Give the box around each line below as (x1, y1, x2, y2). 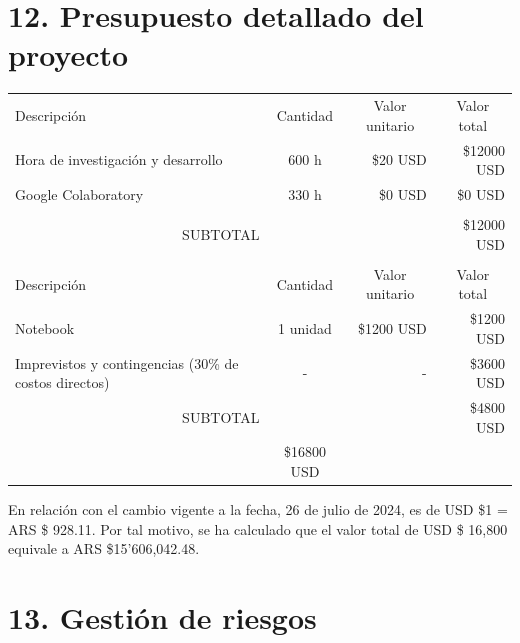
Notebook (15, 317, 75, 338)
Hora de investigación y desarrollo (15, 149, 223, 170)
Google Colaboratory (15, 183, 144, 204)
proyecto (8, 34, 129, 75)
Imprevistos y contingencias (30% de (15, 352, 239, 373)
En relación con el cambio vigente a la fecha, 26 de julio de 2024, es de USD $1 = (8, 499, 508, 520)
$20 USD (371, 149, 427, 170)
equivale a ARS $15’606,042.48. (8, 538, 200, 559)
